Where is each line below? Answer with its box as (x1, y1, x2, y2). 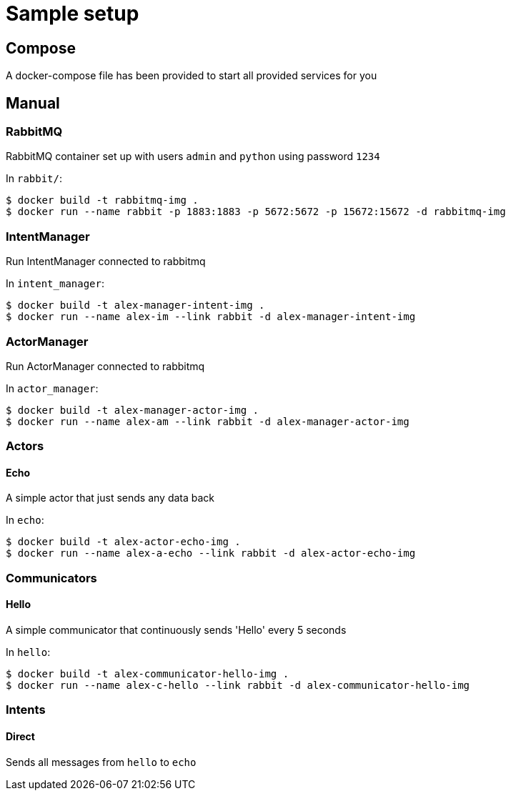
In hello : (6, 646, 51, 659)
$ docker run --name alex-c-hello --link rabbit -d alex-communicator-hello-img (6, 680, 470, 692)
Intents (6, 702, 46, 717)
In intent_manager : (6, 277, 105, 290)
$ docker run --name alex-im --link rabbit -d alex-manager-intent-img (6, 311, 416, 323)
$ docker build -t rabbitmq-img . (6, 194, 199, 207)
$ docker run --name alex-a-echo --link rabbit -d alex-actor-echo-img (6, 547, 416, 559)
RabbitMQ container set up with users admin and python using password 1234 (6, 150, 380, 163)
